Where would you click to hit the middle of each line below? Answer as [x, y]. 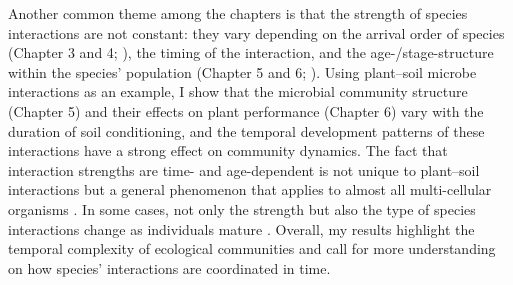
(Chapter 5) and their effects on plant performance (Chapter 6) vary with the [246, 110]
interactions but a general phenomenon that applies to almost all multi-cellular [250, 189]
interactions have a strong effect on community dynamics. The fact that [228, 150]
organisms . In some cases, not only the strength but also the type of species [242, 208]
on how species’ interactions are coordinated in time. [169, 267]
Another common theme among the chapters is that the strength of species [238, 13]
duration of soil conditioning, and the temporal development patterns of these [246, 130]
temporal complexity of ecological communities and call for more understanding [252, 248]
